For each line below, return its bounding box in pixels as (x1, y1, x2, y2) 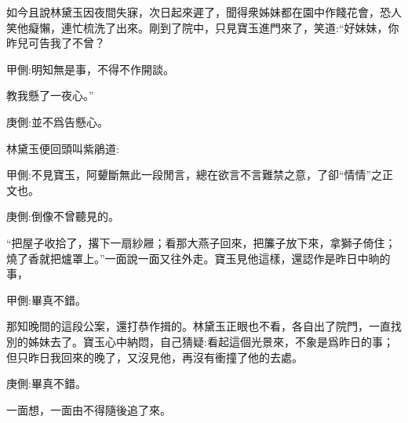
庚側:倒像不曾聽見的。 (6, 208, 119, 224)
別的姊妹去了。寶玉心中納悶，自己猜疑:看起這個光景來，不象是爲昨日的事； (6, 333, 394, 349)
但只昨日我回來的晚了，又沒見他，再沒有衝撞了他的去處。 (6, 348, 303, 365)
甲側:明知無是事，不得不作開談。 (6, 60, 174, 77)
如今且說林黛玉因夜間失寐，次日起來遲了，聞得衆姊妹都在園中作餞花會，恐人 (6, 4, 402, 20)
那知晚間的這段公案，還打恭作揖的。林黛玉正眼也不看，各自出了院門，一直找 (6, 318, 402, 334)
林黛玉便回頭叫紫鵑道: (6, 140, 119, 156)
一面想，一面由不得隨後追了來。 (6, 401, 171, 418)
